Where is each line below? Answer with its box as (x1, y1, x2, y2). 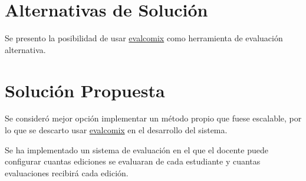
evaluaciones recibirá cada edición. (5, 166, 129, 179)
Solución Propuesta (5, 78, 165, 102)
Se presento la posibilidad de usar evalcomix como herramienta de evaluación (5, 32, 283, 44)
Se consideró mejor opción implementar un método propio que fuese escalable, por (5, 112, 302, 124)
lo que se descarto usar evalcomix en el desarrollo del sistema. (5, 124, 228, 136)
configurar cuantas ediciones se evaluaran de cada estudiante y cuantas (5, 155, 261, 167)
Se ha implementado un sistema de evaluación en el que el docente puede (5, 143, 268, 156)
